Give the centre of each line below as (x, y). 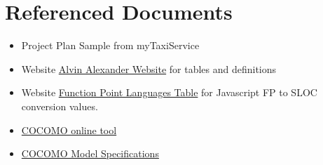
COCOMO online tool (69, 130)
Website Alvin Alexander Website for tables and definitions (149, 68)
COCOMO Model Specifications (90, 153)
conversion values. (60, 106)
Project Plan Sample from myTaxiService (110, 45)
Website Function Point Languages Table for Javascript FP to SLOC (169, 92)
